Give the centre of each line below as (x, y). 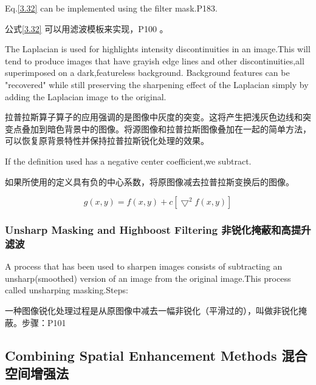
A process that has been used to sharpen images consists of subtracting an (144, 266)
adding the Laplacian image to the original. (86, 96)
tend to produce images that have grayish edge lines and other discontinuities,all (155, 60)
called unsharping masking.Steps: (67, 290)
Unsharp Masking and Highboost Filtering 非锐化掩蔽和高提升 (158, 230)
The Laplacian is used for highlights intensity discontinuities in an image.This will (158, 49)
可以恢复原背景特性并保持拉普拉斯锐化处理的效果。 (107, 141)
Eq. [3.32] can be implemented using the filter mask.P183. (111, 8)
